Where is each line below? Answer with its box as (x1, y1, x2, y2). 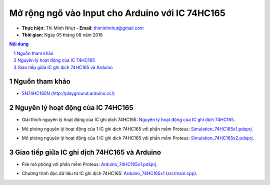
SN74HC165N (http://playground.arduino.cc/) (21, 90, 115, 96)
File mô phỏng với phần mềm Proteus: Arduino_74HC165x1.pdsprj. (21, 161, 158, 167)
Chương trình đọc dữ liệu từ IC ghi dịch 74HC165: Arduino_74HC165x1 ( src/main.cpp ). (21, 170, 197, 176)
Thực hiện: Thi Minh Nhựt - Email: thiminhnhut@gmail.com (21, 25, 144, 31)
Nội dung (9, 41, 29, 47)
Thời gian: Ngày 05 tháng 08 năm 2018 (21, 31, 103, 37)
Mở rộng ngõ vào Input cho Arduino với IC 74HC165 (9, 7, 226, 18)
